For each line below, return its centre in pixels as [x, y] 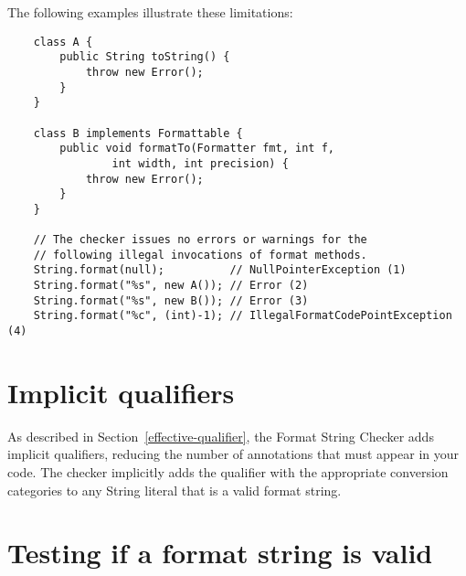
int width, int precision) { [200, 163]
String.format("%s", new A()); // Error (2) [171, 286]
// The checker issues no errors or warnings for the [200, 240]
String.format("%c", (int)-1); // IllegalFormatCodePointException [243, 316]
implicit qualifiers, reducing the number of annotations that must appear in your [233, 454]
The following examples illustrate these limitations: [150, 12]
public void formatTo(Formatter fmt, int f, [197, 149]
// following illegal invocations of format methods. [200, 255]
